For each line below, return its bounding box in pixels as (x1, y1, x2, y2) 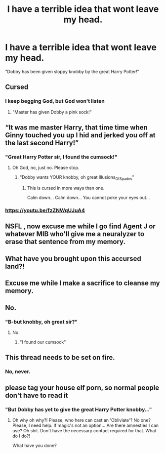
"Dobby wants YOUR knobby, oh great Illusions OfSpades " (19, 174, 134, 181)
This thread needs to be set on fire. (5, 353, 115, 362)
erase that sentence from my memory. (5, 238, 126, 246)
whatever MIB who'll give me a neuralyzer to (5, 230, 145, 238)
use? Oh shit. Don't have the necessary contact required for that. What (12, 427, 157, 433)
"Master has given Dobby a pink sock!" (12, 109, 92, 115)
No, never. (5, 368, 31, 375)
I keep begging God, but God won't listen (5, 98, 105, 105)
